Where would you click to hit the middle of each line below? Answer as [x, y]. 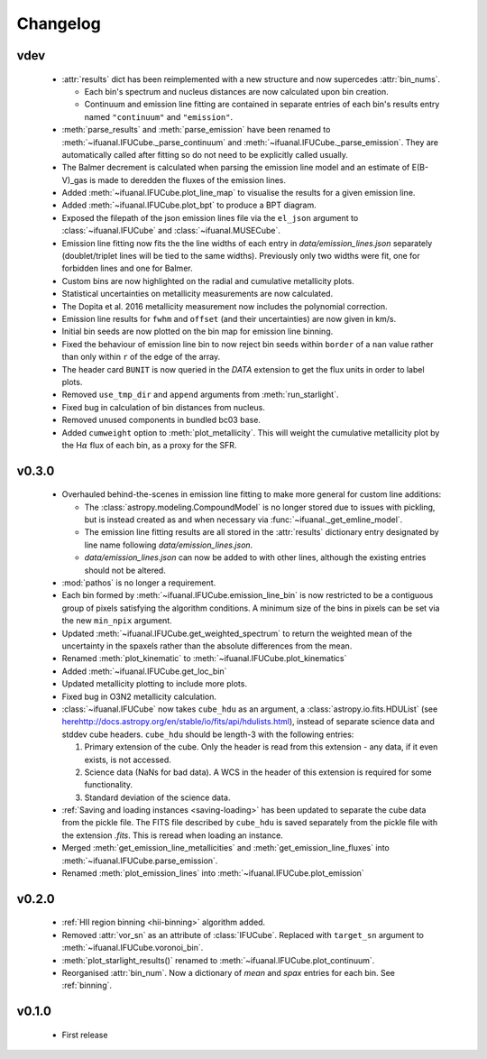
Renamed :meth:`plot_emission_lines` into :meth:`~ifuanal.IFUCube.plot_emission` [213, 873]
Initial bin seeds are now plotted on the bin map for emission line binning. [198, 332]
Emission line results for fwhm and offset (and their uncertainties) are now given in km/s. [229, 318]
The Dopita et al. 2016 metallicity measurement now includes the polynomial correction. [225, 306]
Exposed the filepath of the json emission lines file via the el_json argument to [210, 217]
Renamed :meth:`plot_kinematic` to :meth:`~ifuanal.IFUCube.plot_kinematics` [204, 658]
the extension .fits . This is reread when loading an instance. [172, 835]
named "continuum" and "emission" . [159, 116]
